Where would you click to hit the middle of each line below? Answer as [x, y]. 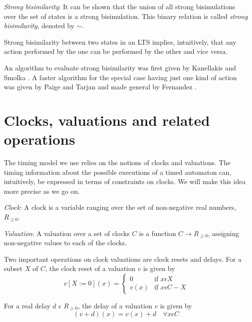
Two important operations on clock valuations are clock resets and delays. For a [123, 259]
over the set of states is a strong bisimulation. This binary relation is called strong [126, 16]
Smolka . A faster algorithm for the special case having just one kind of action [120, 77]
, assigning [224, 233]
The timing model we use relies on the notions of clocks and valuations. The [117, 162]
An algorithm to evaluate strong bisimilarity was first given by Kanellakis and [120, 67]
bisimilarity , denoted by [39, 25]
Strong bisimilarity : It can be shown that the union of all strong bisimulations [120, 6]
